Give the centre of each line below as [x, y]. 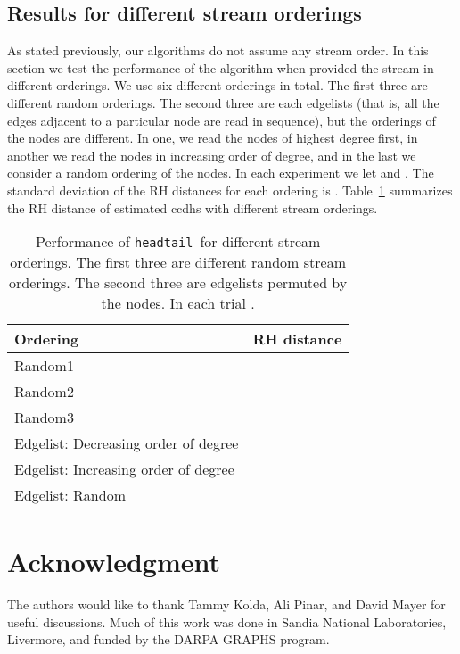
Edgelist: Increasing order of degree [124, 469]
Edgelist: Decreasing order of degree [127, 443]
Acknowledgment [114, 562]
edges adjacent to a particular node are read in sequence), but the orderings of [222, 120]
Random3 [44, 418]
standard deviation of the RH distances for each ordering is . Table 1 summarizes [230, 190]
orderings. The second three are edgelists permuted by [178, 283]
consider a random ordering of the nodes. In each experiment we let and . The [221, 173]
